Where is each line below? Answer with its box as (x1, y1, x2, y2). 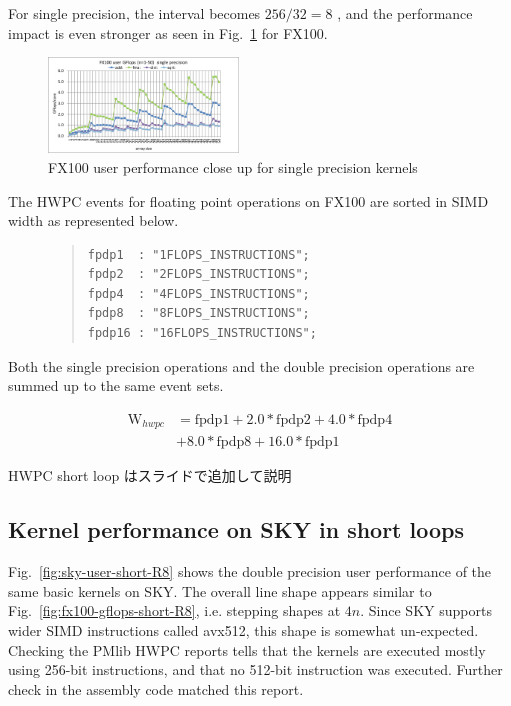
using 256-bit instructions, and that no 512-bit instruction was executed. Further (8, 659, 503, 680)
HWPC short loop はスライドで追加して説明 (8, 465, 292, 486)
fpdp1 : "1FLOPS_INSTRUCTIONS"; (87, 247, 310, 262)
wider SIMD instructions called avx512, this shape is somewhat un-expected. (8, 619, 479, 640)
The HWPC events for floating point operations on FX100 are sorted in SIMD (8, 190, 489, 211)
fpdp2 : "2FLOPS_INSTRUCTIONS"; (87, 267, 310, 282)
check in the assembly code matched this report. (8, 678, 304, 699)
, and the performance (337, 3, 473, 23)
